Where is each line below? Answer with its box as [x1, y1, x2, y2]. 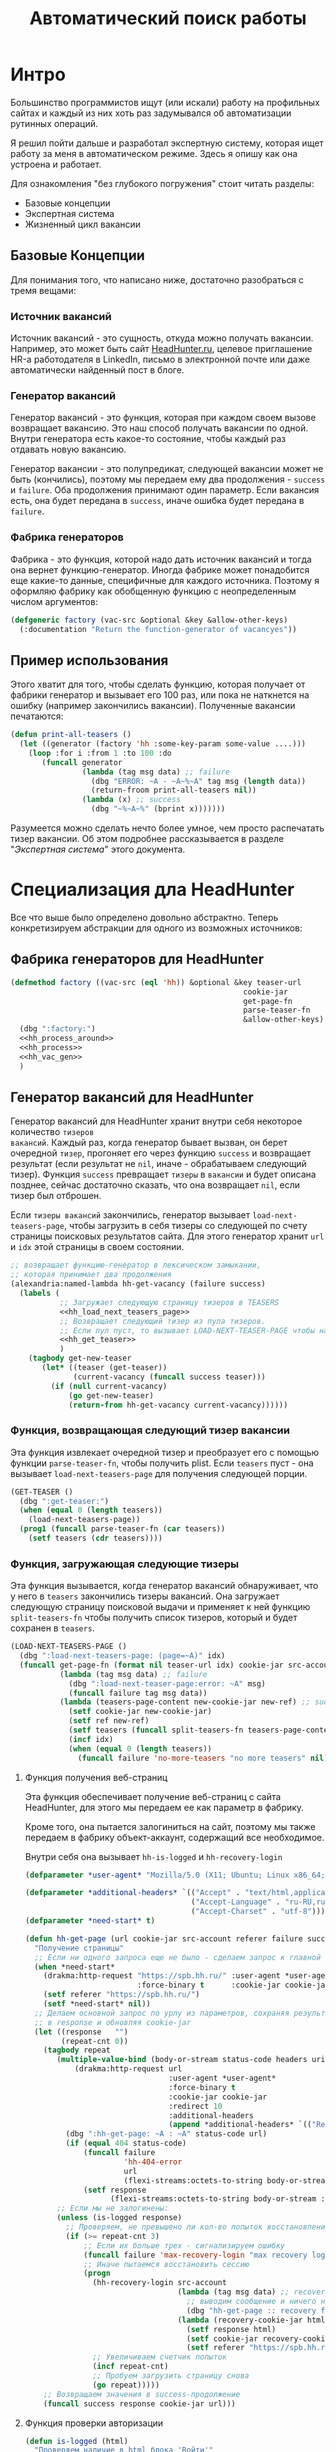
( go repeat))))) [92, 2380, 160, 2390]
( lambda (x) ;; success [81, 795, 182, 805]
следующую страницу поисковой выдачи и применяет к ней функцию [10, 1601, 311, 1613]
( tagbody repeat [43, 2045, 111, 2056]
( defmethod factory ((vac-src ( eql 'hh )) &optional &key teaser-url [10, 977, 302, 987]
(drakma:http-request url [74, 2064, 183, 2074]
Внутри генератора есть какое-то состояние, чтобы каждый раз [10, 433, 287, 445]
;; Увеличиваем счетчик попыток [92, 2352, 227, 2362]
